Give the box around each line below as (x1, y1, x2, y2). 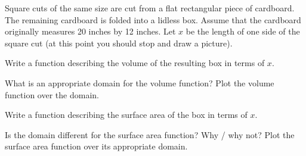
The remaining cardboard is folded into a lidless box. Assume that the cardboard (5, 13, 301, 26)
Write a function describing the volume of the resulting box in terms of (5, 57, 265, 69)
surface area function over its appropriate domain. (5, 140, 188, 152)
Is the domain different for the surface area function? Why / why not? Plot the (5, 128, 295, 141)
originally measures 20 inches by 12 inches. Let (5, 25, 176, 38)
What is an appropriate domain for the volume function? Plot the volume (5, 76, 274, 89)
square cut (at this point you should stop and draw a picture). (5, 36, 233, 49)
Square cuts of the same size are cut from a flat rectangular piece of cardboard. (5, 2, 295, 14)
